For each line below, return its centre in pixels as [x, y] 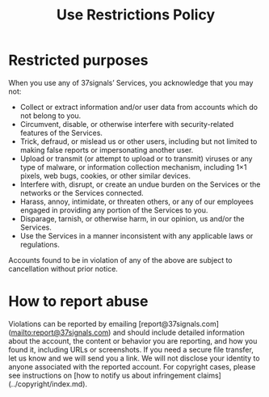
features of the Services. [61, 133]
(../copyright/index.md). [48, 384]
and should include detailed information [179, 332]
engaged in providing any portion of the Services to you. [114, 210]
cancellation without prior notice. [63, 268]
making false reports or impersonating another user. [107, 150]
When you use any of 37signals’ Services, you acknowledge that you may [131, 82]
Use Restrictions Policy [136, 15]
